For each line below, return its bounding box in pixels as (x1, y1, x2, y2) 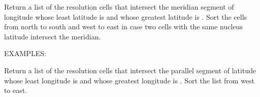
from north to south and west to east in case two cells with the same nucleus (4, 21, 243, 32)
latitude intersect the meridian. (4, 31, 101, 41)
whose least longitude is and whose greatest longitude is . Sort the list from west (4, 75, 255, 85)
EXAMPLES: (4, 48, 46, 59)
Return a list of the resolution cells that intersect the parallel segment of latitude (4, 65, 256, 75)
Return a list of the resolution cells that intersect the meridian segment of (4, 2, 234, 12)
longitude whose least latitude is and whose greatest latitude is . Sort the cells (4, 11, 247, 22)
